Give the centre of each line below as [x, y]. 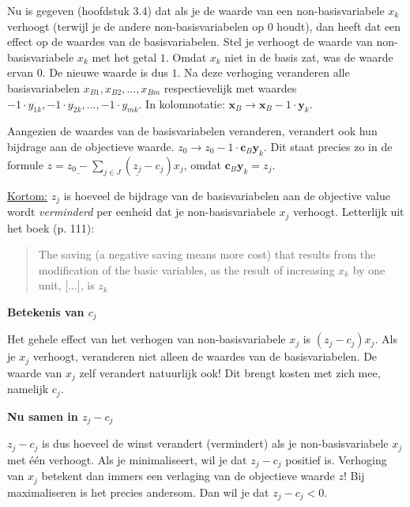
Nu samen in [43, 416]
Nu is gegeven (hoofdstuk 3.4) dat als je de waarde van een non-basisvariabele [196, 10]
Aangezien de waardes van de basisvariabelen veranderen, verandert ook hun [192, 131]
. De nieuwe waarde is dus [105, 72]
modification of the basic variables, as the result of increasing [186, 269]
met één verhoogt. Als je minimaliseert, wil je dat [127, 459]
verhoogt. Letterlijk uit [348, 212]
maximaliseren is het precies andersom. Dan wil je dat [138, 492]
